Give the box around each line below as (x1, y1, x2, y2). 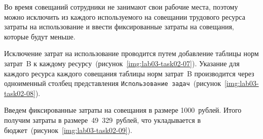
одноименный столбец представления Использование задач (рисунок (4, 78, 221, 88)
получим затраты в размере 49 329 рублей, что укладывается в (4, 115, 201, 125)
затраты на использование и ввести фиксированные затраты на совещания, (4, 21, 234, 32)
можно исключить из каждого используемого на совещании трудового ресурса (4, 11, 245, 22)
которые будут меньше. (4, 31, 76, 41)
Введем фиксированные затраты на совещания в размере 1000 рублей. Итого (4, 105, 242, 115)
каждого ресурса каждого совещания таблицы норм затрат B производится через (4, 68, 254, 78)
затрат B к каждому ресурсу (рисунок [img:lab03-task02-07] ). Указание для (4, 58, 240, 68)
